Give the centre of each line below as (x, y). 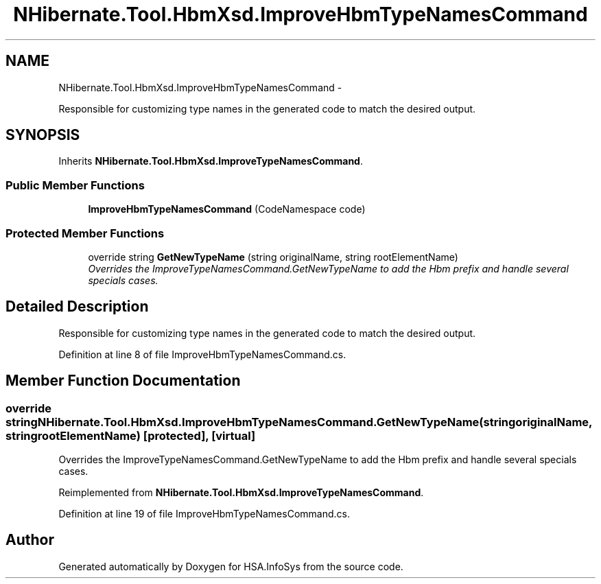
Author (30, 540)
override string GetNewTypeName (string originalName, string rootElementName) (273, 257)
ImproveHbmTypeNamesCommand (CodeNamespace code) (227, 209)
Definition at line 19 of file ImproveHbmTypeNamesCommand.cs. (204, 514)
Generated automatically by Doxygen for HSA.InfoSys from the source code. (231, 566)
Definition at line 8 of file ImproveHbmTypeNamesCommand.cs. (202, 354)
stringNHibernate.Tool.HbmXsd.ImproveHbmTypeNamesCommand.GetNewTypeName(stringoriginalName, (299, 422)
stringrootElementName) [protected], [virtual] (131, 435)
